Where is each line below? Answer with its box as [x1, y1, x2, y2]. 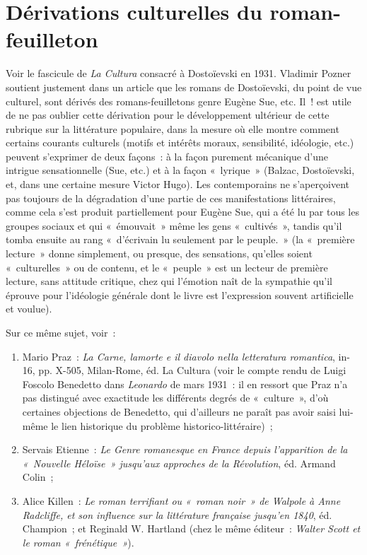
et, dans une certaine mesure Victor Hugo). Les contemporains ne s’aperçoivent [6, 177, 350, 192]
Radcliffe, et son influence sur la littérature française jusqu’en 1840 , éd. [22, 507, 332, 522]
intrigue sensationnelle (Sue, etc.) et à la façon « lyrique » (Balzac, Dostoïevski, [6, 163, 355, 177]
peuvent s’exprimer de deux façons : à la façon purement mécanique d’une [6, 148, 329, 163]
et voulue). [6, 301, 52, 316]
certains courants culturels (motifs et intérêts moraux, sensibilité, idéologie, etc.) [6, 135, 354, 150]
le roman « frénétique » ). [22, 534, 134, 549]
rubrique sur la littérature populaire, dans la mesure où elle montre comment [6, 121, 339, 136]
